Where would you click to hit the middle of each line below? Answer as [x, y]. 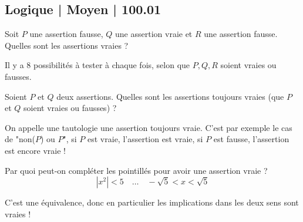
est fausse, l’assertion [251, 139]
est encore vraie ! [35, 150]
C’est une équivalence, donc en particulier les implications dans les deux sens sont [152, 202]
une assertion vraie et [154, 34]
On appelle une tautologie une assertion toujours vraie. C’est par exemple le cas [149, 127]
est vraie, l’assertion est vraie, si [145, 139]
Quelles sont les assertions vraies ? [67, 45]
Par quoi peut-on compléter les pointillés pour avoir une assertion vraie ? [136, 170]
